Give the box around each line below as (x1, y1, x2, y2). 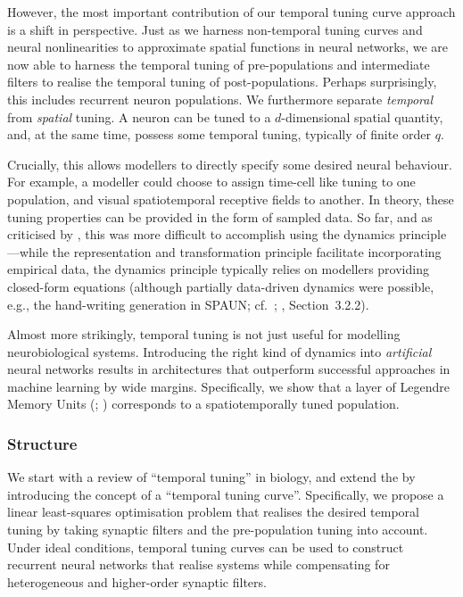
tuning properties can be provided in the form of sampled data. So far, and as (7, 207, 433, 226)
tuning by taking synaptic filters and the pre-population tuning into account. (7, 520, 428, 539)
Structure (7, 432, 78, 454)
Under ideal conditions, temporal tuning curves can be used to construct (7, 537, 404, 556)
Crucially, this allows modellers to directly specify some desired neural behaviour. (7, 154, 452, 173)
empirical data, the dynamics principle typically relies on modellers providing (7, 260, 429, 278)
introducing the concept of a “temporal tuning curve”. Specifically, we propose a (7, 485, 444, 503)
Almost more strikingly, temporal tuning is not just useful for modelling (7, 325, 401, 344)
